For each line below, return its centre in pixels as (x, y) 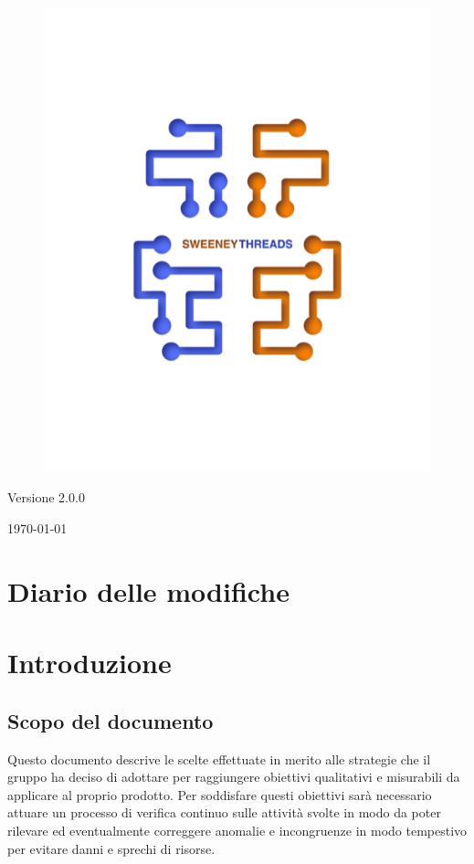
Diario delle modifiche (148, 590)
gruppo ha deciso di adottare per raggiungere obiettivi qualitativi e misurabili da (234, 777)
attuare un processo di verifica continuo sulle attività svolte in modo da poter (224, 812)
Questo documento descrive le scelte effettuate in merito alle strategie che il (219, 759)
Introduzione (90, 663)
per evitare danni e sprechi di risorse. (111, 848)
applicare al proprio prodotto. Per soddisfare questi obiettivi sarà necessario (220, 794)
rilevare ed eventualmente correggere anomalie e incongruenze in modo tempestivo (237, 830)
